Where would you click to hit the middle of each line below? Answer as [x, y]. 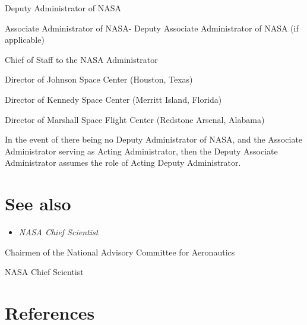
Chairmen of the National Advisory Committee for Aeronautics [120, 252]
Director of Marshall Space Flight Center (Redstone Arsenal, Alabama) [135, 119]
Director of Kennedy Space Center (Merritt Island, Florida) [113, 99]
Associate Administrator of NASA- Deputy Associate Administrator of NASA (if [152, 28]
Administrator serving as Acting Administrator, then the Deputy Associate [141, 151]
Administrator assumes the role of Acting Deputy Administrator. [123, 162]
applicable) [25, 40]
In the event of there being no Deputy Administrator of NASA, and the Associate [154, 139]
